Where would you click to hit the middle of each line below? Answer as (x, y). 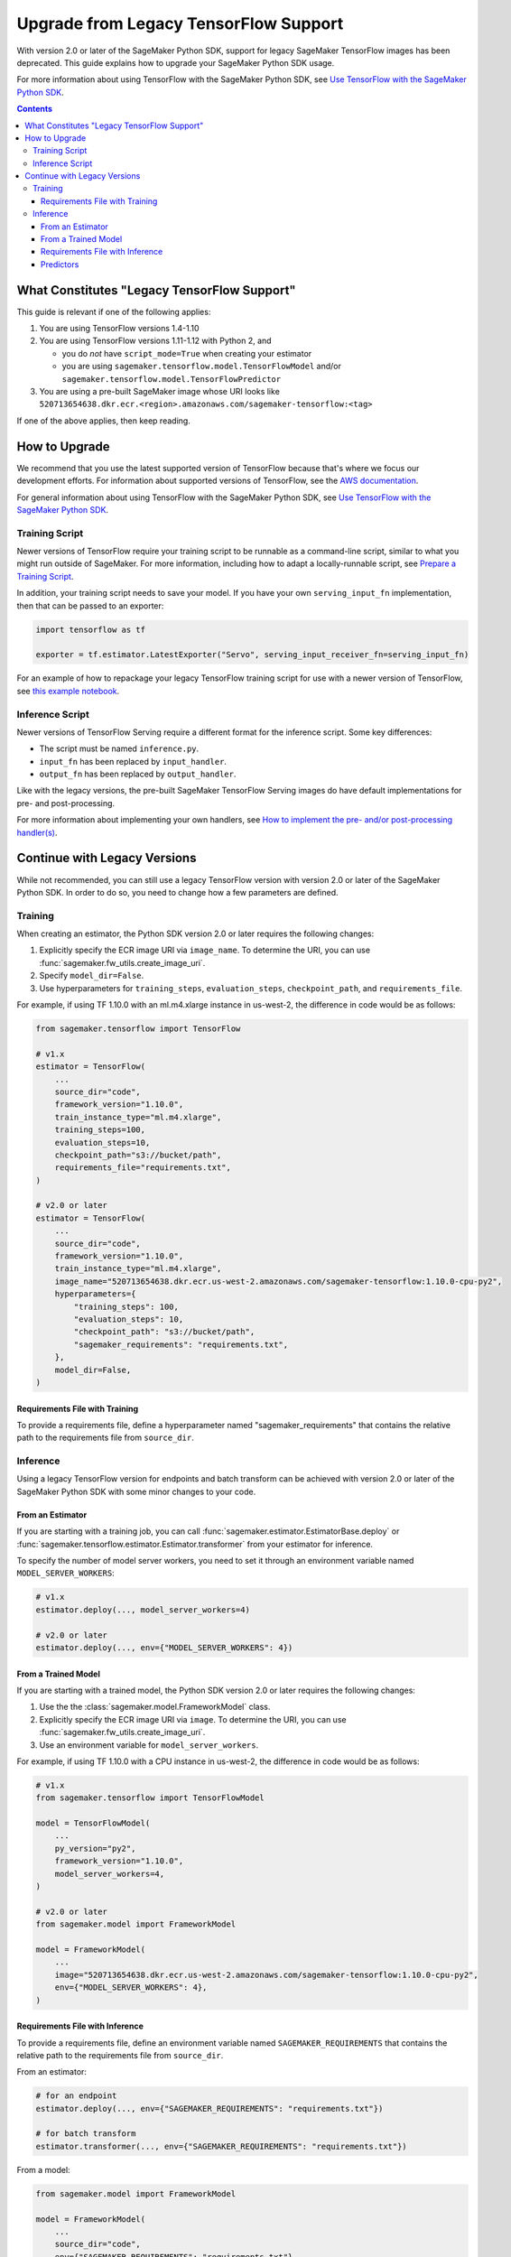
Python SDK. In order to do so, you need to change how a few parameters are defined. (177, 892)
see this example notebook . (68, 691)
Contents (35, 109)
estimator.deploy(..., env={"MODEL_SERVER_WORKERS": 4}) (164, 1647)
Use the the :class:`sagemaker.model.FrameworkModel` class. (155, 1707)
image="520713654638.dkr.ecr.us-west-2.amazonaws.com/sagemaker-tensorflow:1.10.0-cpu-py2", (266, 1974)
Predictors (60, 264)
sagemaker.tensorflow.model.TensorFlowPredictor (172, 379)
